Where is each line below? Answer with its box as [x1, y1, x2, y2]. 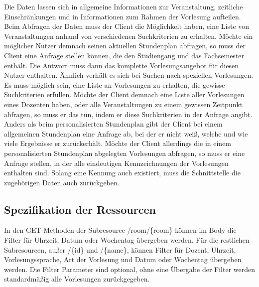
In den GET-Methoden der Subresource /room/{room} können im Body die [4, 225, 237, 235]
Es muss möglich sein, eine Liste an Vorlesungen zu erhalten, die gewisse [4, 79, 225, 90]
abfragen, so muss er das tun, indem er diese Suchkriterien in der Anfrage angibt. [4, 109, 253, 119]
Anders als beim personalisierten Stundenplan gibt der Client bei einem [4, 119, 223, 129]
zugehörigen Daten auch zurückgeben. [4, 177, 120, 187]
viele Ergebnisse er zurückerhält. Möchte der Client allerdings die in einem [4, 138, 232, 148]
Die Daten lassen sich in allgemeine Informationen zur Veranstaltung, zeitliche [4, 1, 243, 11]
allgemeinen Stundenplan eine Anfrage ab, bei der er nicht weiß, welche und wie [4, 128, 248, 139]
